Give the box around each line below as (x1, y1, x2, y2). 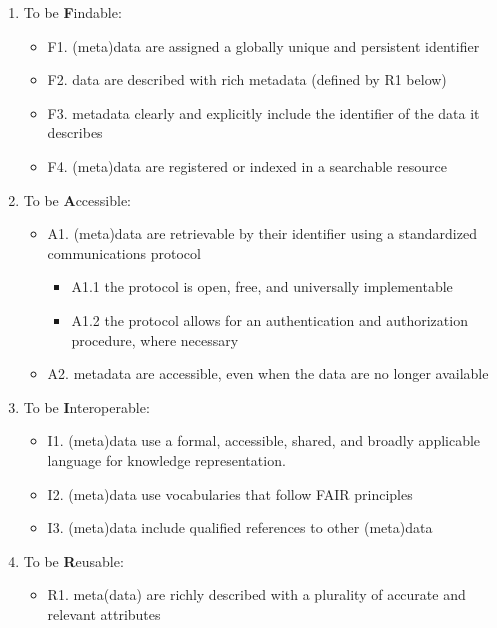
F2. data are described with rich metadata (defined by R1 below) (47, 69, 447, 90)
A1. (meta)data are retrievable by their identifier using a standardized (47, 223, 477, 244)
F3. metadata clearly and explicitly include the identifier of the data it (47, 102, 480, 123)
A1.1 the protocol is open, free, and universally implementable (71, 276, 453, 297)
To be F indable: (23, 2, 122, 22)
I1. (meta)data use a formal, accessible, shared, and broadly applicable (47, 430, 481, 451)
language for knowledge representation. (47, 449, 286, 470)
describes (47, 122, 103, 143)
